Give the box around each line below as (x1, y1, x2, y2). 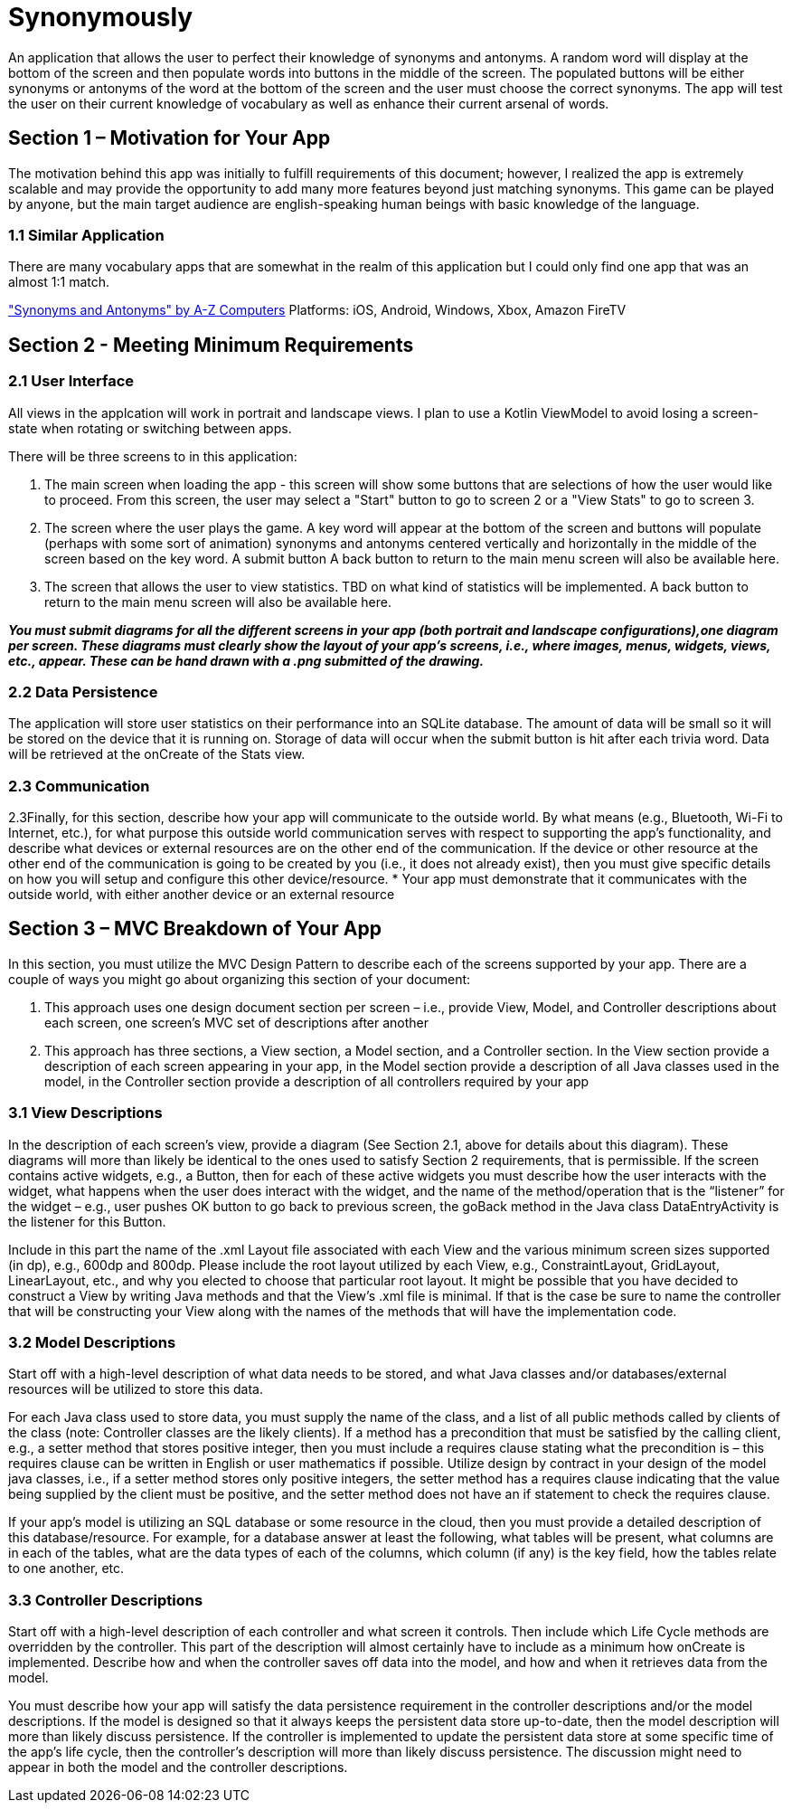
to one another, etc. (8, 1560, 125, 1577)
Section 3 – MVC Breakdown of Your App (8, 917, 382, 941)
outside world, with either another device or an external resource (8, 886, 395, 903)
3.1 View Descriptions (8, 1104, 163, 1123)
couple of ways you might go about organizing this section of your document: (8, 971, 471, 987)
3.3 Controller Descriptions (8, 1590, 203, 1609)
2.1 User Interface (8, 372, 135, 391)
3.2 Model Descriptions (8, 1333, 176, 1352)
